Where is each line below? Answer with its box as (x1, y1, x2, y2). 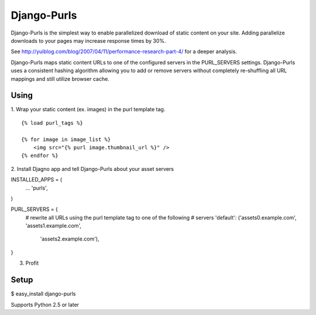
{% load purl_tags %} (21, 119, 83, 126)
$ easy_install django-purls (11, 290, 76, 297)
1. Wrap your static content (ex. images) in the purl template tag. (11, 106, 166, 113)
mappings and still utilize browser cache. (11, 75, 109, 82)
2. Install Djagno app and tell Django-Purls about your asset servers (11, 165, 174, 172)
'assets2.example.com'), (40, 235, 99, 242)
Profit (25, 259, 39, 266)
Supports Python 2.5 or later (11, 301, 79, 308)
